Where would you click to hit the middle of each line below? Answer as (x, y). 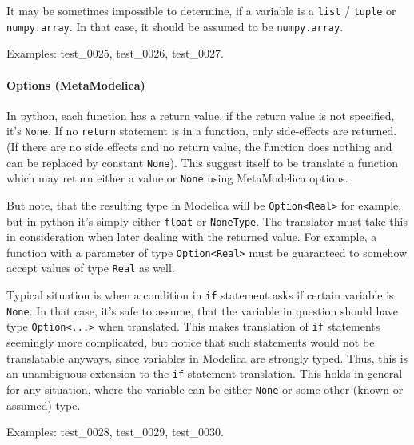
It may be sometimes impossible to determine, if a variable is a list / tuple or (201, 10)
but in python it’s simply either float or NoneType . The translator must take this (207, 220)
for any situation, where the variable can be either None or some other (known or (205, 389)
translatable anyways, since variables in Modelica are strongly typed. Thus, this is (207, 357)
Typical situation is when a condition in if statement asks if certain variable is (200, 295)
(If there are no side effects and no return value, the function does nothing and (199, 146)
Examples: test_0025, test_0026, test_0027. (115, 53)
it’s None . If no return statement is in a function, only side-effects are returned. (202, 131)
